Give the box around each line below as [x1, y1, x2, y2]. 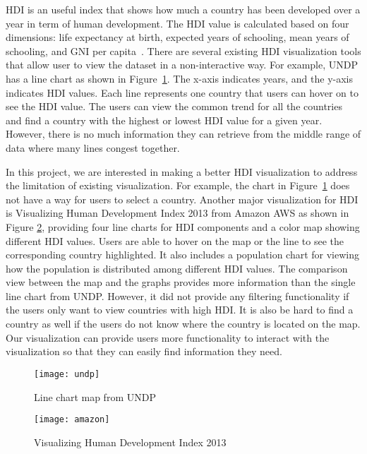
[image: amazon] [34, 414, 110, 425]
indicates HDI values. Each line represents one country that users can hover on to [6, 85, 359, 100]
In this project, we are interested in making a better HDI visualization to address [6, 164, 358, 179]
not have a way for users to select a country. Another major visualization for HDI [6, 191, 359, 206]
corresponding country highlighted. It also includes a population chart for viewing [6, 247, 360, 262]
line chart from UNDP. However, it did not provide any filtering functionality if [6, 288, 349, 303]
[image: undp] [34, 369, 100, 379]
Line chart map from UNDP [34, 389, 156, 404]
